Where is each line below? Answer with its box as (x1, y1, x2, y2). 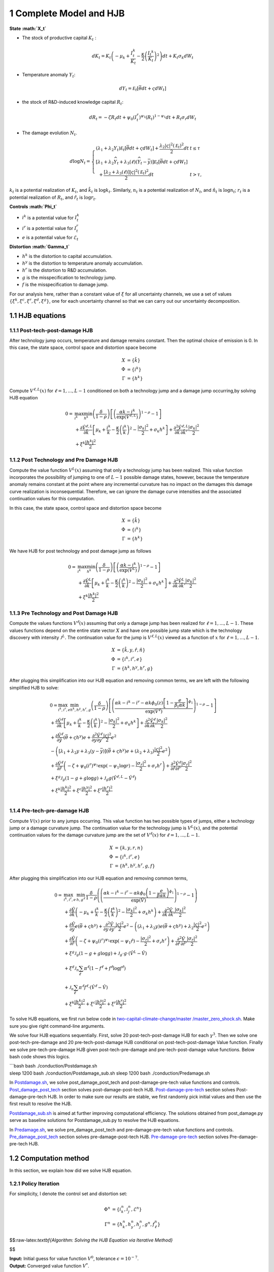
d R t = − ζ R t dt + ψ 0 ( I (89, 114, 137, 122)
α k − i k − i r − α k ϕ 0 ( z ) (115, 699, 163, 707)
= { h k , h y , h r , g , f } (115, 862, 155, 869)
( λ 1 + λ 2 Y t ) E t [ (95, 146, 127, 152)
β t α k (174, 702, 186, 709)
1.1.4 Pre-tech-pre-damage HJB (9, 807, 89, 814)
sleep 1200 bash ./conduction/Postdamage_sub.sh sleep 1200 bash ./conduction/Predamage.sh (9, 1070, 210, 1076)
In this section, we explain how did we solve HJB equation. (9, 1168, 132, 1174)
